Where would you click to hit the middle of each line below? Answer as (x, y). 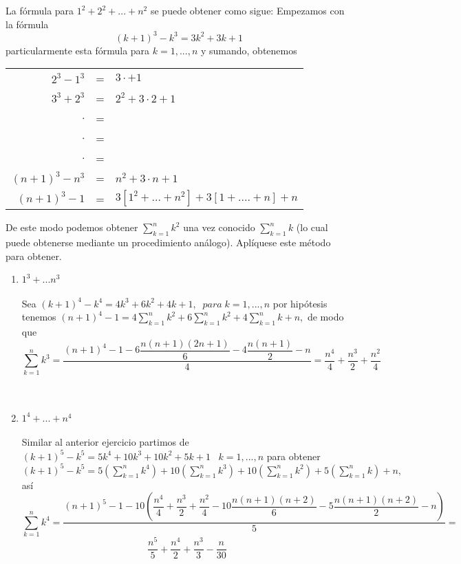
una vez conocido (219, 227)
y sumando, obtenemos (249, 50)
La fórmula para (40, 10)
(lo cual (312, 227)
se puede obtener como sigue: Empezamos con (247, 10)
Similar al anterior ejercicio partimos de (105, 442)
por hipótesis (300, 303)
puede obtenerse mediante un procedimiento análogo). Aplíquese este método (168, 242)
